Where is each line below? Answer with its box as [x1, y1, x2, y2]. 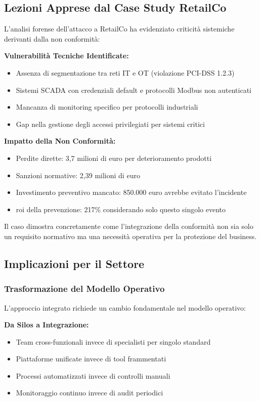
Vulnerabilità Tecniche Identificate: [4, 50, 129, 61]
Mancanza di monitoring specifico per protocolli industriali [16, 102, 198, 112]
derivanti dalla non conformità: [4, 33, 100, 44]
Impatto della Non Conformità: [4, 136, 116, 146]
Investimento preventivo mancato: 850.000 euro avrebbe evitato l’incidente [16, 187, 247, 197]
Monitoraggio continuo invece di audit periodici [16, 387, 163, 398]
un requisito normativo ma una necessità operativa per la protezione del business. [4, 230, 257, 241]
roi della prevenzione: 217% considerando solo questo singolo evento [16, 204, 226, 214]
